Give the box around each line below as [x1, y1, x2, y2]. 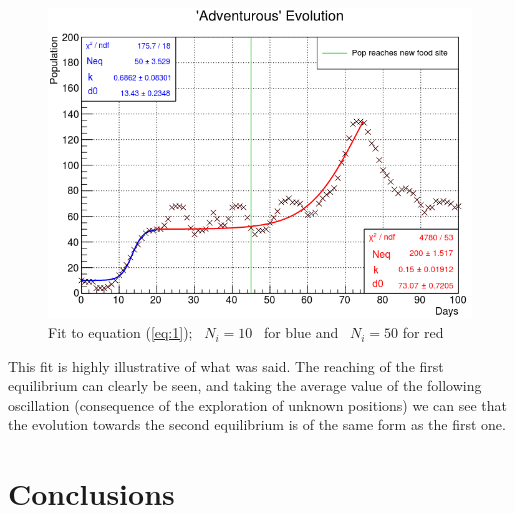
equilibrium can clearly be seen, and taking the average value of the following [8, 375, 482, 396]
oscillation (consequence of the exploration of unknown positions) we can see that [8, 394, 507, 415]
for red [402, 322, 444, 343]
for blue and [263, 322, 339, 343]
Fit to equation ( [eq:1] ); [48, 322, 193, 343]
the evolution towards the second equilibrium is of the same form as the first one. [8, 414, 506, 435]
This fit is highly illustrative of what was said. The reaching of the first [8, 355, 444, 376]
